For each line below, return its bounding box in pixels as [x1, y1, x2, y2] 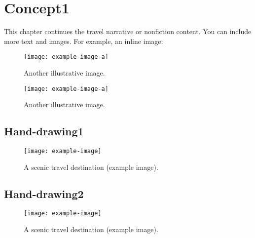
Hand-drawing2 [4, 186, 84, 201]
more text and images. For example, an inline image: [4, 36, 163, 46]
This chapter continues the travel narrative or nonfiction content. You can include [4, 26, 252, 37]
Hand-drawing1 [4, 123, 84, 139]
